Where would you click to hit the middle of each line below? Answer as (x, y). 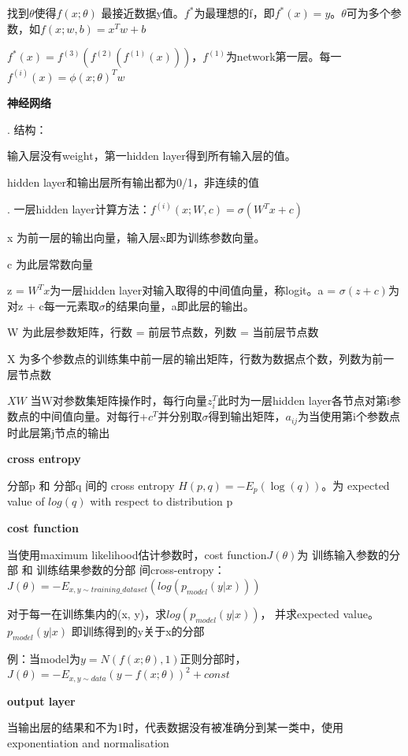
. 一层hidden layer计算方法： (79, 209)
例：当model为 (44, 658)
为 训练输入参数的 (343, 554)
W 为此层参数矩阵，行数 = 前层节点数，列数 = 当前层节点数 (163, 332)
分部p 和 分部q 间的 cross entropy (91, 485)
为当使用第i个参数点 (349, 416)
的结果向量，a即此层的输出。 (180, 305)
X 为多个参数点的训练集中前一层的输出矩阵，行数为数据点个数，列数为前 (195, 358)
